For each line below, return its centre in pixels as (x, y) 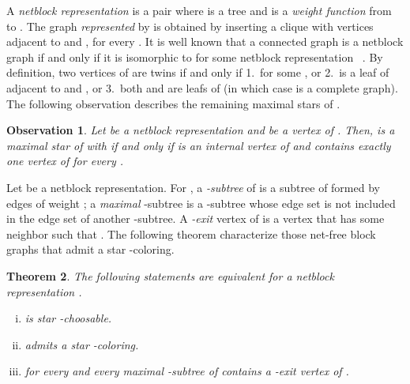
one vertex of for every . (65, 161)
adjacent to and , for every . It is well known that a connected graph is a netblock (205, 41)
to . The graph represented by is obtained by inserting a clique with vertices (190, 26)
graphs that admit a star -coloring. (90, 249)
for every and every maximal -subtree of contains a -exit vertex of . (187, 371)
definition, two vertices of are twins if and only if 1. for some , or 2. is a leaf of (198, 72)
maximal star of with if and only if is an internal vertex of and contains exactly (199, 145)
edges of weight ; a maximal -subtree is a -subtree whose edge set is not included (201, 203)
